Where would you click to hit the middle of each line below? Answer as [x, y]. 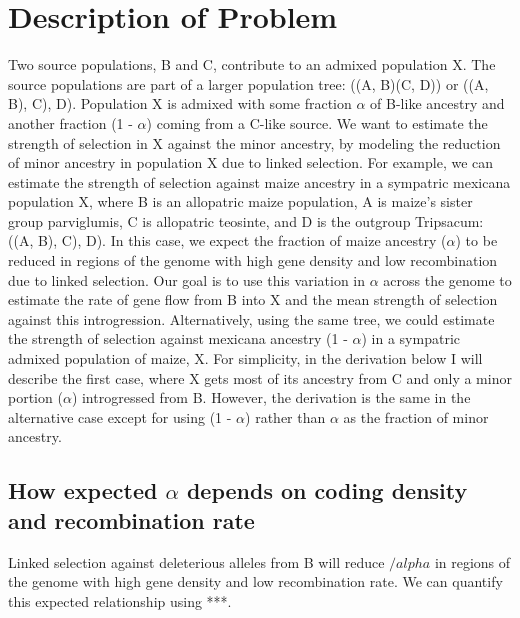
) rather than [285, 416]
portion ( [35, 397]
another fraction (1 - [70, 122]
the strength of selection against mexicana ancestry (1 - [178, 338]
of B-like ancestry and [437, 103]
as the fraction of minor [416, 416]
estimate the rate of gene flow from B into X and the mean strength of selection [253, 299]
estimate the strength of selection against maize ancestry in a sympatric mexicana [259, 181]
